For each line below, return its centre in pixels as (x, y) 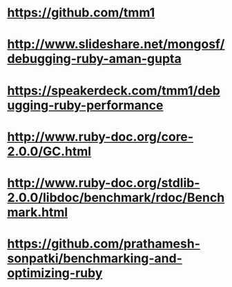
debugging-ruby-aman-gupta (94, 59)
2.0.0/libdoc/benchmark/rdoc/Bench (116, 197)
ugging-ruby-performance (85, 105)
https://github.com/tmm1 (81, 13)
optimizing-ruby (55, 273)
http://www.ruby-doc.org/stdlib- (104, 182)
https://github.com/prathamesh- (104, 244)
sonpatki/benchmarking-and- (95, 258)
